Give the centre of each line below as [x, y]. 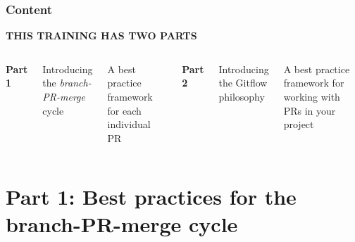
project [299, 124]
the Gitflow [243, 83]
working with [312, 96]
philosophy [242, 96]
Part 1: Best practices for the [151, 196]
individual [129, 124]
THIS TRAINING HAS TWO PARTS [101, 36]
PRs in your [310, 110]
